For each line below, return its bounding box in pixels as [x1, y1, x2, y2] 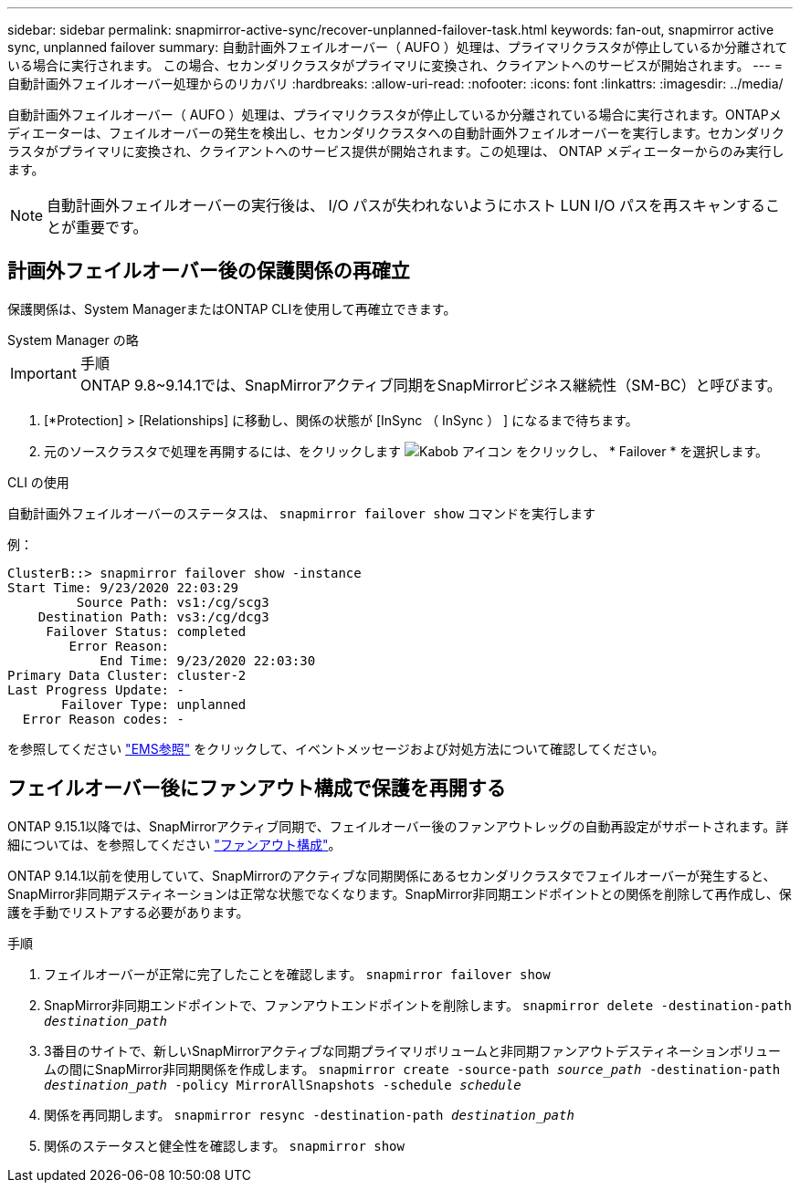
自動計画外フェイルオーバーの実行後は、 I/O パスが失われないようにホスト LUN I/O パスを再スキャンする [47, 196, 765, 214]
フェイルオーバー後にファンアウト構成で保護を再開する [7, 777, 506, 800]
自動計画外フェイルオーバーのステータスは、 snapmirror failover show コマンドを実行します [7, 505, 596, 521]
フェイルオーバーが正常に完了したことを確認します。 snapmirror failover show [44, 966, 551, 982]
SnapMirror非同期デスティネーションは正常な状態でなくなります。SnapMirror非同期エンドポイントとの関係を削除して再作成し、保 [7, 885, 792, 902]
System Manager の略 [7, 331, 139, 348]
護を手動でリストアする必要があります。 [7, 903, 249, 920]
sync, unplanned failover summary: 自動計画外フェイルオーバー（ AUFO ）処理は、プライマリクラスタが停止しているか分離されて [7, 39, 788, 55]
